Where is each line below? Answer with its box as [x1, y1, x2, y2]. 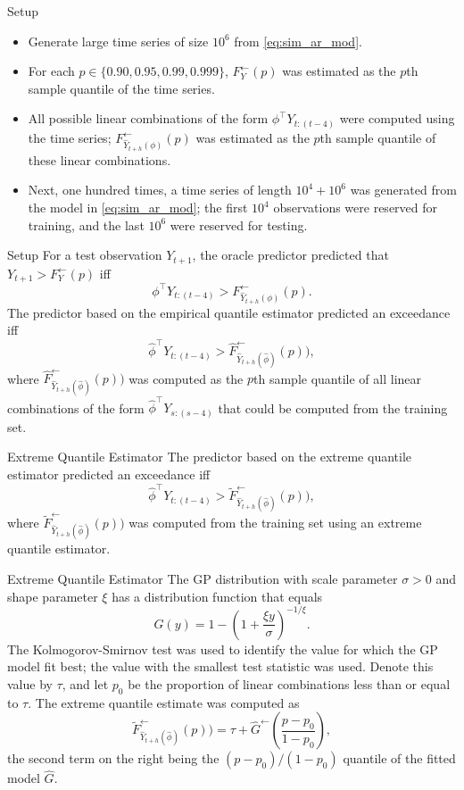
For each [28, 62, 75, 80]
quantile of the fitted [343, 749, 456, 768]
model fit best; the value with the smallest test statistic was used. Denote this [7, 657, 434, 676]
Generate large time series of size [28, 31, 209, 50]
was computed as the [128, 369, 244, 387]
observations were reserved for [273, 198, 438, 217]
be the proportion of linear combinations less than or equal [128, 674, 451, 693]
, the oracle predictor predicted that [192, 245, 389, 264]
